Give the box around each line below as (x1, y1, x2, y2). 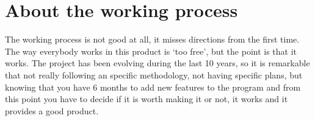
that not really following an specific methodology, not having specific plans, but (5, 68, 303, 81)
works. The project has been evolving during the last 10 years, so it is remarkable (5, 57, 310, 69)
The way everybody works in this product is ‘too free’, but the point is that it (5, 44, 297, 57)
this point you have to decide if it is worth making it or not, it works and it (5, 92, 288, 105)
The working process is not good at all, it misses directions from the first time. (5, 33, 300, 46)
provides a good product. (5, 104, 99, 117)
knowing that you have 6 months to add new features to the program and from (5, 80, 301, 93)
